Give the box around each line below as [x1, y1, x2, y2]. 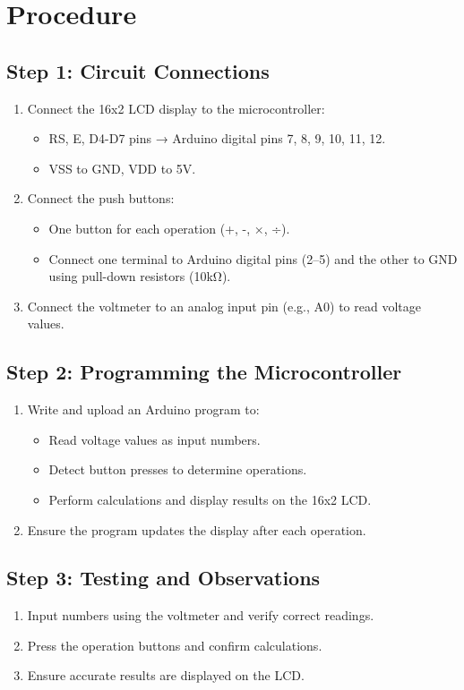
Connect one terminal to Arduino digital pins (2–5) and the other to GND [48, 249, 458, 268]
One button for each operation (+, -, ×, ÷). [48, 218, 290, 237]
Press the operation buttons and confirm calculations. [27, 635, 322, 654]
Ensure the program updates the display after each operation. [27, 520, 366, 539]
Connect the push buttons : [27, 189, 175, 208]
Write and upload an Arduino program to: [27, 400, 260, 419]
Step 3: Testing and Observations [6, 564, 321, 592]
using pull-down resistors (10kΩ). [48, 267, 231, 285]
